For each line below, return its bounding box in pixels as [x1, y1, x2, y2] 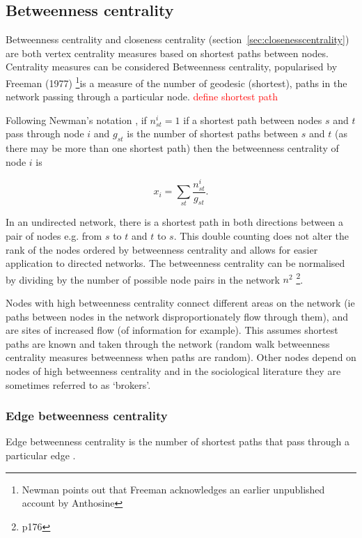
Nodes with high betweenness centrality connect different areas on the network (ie [6, 295, 355, 310]
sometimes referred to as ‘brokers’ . [6, 377, 151, 392]
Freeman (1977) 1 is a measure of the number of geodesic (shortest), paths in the [6, 73, 347, 90]
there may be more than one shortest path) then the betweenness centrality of [6, 141, 339, 155]
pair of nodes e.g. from [6, 229, 102, 243]
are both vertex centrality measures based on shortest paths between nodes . [6, 45, 329, 60]
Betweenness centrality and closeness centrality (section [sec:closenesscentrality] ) [6, 32, 349, 47]
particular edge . [6, 448, 76, 462]
